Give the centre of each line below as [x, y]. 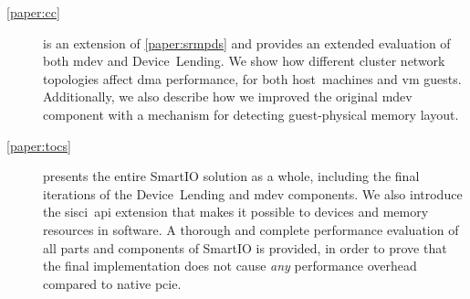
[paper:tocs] [39, 145]
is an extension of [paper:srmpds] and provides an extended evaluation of [247, 43]
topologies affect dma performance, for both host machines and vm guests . [252, 78]
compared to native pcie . [112, 283]
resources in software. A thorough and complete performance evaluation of [251, 229]
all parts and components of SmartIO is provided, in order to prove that [245, 247]
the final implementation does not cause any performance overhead [230, 266]
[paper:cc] [33, 12]
